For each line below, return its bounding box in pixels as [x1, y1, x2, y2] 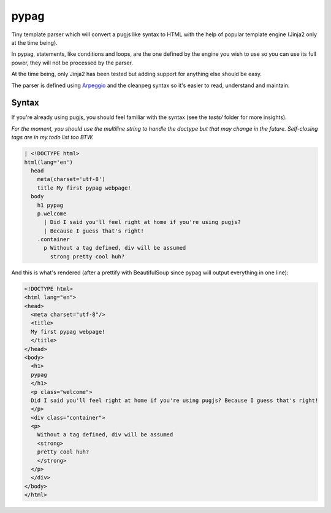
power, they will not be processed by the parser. [11, 59, 133, 66]
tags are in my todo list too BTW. [11, 134, 94, 141]
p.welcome [37, 210, 67, 217]
